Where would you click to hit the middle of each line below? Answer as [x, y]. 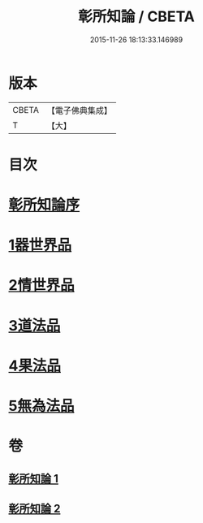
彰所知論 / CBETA [136, 17]
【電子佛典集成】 [79, 110]
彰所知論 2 [35, 508]
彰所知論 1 [34, 479]
